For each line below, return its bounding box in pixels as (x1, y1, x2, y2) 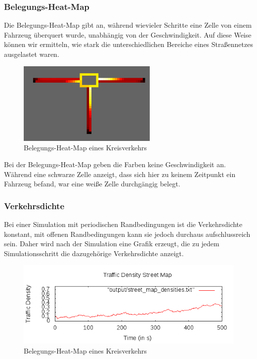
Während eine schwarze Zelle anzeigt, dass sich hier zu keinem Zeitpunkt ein (4, 169, 236, 179)
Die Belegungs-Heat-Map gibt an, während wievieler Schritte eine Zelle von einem (4, 20, 252, 30)
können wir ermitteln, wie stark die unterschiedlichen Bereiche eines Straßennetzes (4, 39, 253, 49)
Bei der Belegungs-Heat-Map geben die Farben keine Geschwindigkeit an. (4, 159, 226, 169)
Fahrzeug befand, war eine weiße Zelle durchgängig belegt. (4, 179, 180, 189)
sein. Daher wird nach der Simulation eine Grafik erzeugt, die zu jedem (4, 238, 219, 249)
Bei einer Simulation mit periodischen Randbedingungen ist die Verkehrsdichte (4, 219, 243, 229)
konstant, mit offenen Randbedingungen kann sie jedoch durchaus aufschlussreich (4, 228, 251, 239)
